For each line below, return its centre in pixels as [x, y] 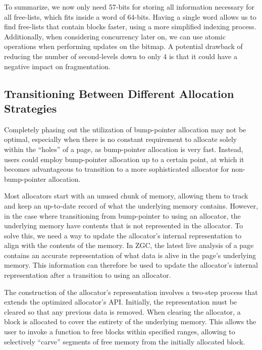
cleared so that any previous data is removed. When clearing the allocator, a [122, 311]
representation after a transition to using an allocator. [88, 275]
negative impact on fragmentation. [57, 66]
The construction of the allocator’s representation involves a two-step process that [131, 292]
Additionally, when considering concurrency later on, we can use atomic [115, 36]
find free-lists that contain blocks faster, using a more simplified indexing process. [130, 27]
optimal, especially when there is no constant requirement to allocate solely [121, 139]
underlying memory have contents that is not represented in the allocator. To [124, 226]
